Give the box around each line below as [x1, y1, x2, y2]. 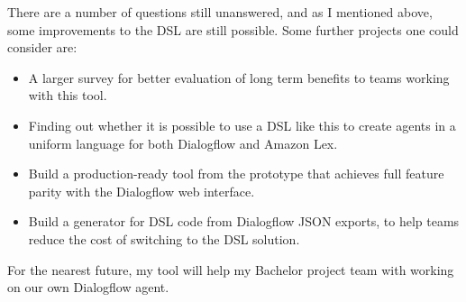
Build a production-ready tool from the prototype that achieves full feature [28, 164, 444, 183]
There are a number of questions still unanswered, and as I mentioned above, [7, 3, 433, 21]
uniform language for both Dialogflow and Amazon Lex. [28, 133, 338, 152]
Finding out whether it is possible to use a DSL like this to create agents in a [28, 115, 456, 134]
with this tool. [28, 86, 107, 105]
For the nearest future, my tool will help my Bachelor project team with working [7, 260, 454, 279]
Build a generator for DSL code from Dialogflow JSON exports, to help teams [28, 212, 460, 231]
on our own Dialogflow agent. [7, 278, 169, 297]
